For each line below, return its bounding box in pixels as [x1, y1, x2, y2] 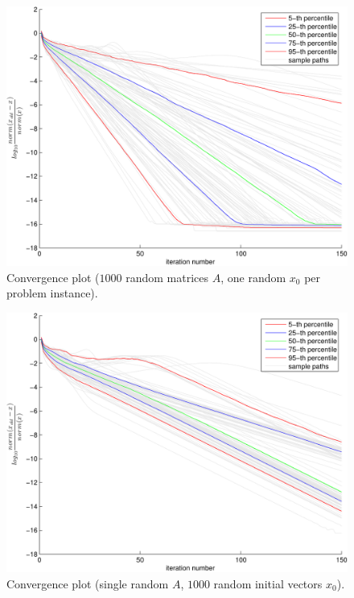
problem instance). [6, 284, 98, 301]
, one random [220, 268, 286, 285]
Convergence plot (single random [6, 575, 169, 592]
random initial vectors [213, 575, 323, 592]
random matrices [126, 268, 209, 285]
